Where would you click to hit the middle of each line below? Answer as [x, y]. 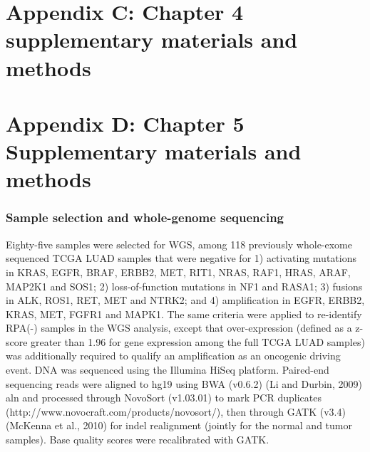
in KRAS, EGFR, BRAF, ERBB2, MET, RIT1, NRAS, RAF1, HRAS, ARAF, [178, 272]
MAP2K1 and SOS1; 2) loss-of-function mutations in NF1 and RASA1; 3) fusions [184, 286]
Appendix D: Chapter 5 [125, 123]
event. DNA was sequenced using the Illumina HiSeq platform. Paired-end [168, 370]
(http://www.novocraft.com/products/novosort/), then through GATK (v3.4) [176, 411]
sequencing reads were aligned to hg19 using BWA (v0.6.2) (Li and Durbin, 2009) [184, 383]
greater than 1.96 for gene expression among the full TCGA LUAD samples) [198, 341]
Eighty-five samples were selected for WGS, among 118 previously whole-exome [179, 244]
